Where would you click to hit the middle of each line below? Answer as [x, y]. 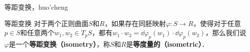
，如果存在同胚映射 [135, 23]
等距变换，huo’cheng [36, 7]
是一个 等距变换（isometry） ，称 [60, 44]
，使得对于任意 [217, 23]
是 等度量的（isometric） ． [167, 44]
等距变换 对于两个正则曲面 [46, 23]
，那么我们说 [226, 32]
